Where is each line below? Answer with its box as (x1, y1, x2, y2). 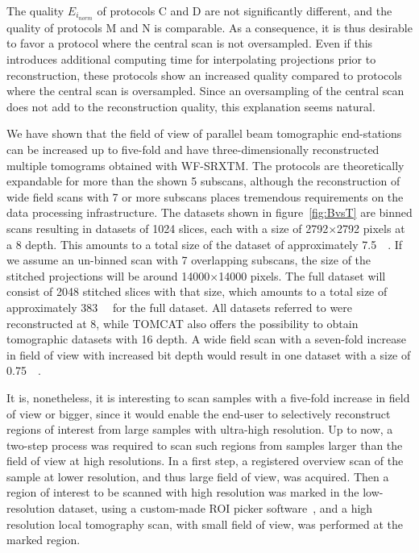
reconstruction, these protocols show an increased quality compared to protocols (6, 66, 402, 83)
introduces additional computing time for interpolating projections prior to (6, 51, 376, 68)
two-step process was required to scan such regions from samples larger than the (6, 436, 403, 453)
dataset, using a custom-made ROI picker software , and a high (58, 500, 373, 517)
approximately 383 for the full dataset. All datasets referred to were (6, 298, 353, 315)
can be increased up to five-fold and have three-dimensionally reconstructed (6, 141, 380, 158)
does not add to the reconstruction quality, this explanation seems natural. (6, 98, 375, 114)
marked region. (6, 531, 81, 548)
